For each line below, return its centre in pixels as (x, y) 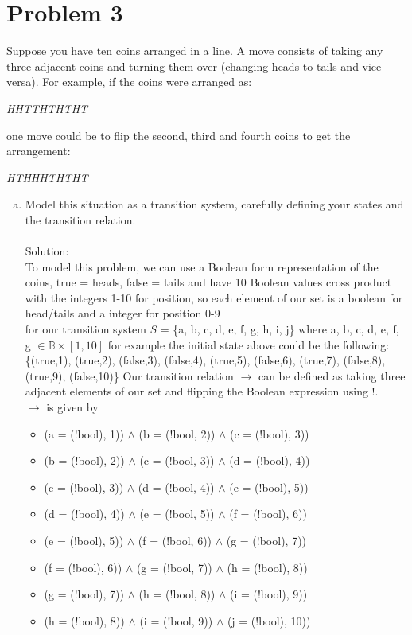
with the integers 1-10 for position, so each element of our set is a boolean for (214, 297)
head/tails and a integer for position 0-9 (122, 313)
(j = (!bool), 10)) (269, 620)
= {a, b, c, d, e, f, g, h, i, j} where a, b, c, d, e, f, (280, 329)
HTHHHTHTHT (47, 177)
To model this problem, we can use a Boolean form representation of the (202, 266)
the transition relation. (80, 219)
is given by (72, 407)
